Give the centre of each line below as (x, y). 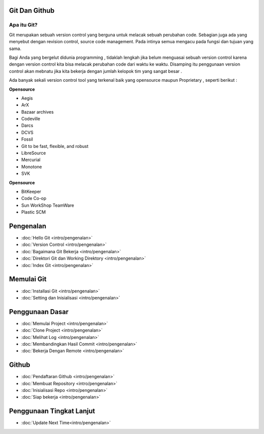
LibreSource (33, 153)
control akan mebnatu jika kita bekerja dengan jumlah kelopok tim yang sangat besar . (96, 71)
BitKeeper (31, 192)
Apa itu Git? (23, 25)
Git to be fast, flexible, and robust (55, 146)
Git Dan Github (32, 11)
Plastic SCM (33, 212)
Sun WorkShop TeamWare (48, 205)
